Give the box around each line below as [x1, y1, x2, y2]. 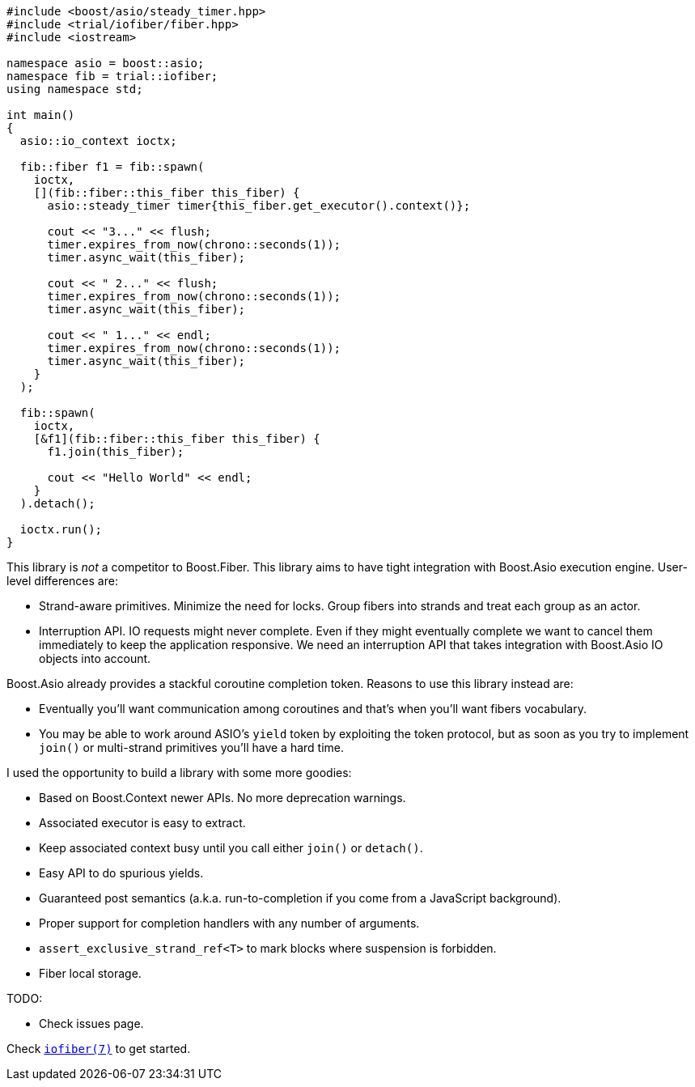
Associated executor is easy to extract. [39, 816, 246, 830]
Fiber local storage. [39, 966, 142, 980]
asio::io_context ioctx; [19, 134, 177, 147]
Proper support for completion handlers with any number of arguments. [39, 916, 420, 930]
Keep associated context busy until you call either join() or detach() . [39, 841, 423, 855]
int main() [6, 108, 75, 121]
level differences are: [6, 574, 118, 588]
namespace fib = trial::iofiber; [6, 70, 218, 83]
